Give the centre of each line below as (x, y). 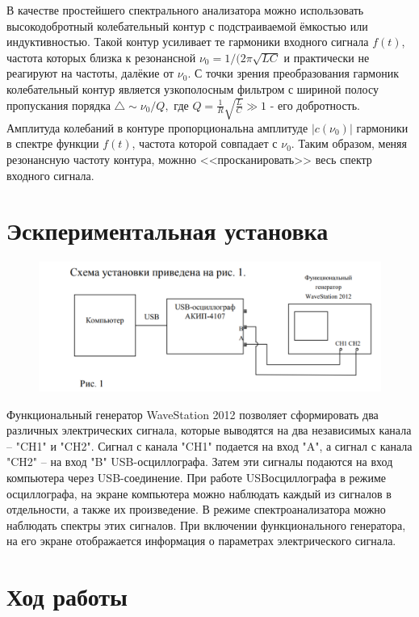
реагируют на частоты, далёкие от (90, 73)
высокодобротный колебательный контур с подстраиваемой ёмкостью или (187, 25)
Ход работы (67, 596)
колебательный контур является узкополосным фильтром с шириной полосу (193, 88)
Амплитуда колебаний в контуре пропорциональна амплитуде (157, 127)
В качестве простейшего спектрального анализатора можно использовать (185, 10)
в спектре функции (53, 143)
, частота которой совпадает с (205, 143)
